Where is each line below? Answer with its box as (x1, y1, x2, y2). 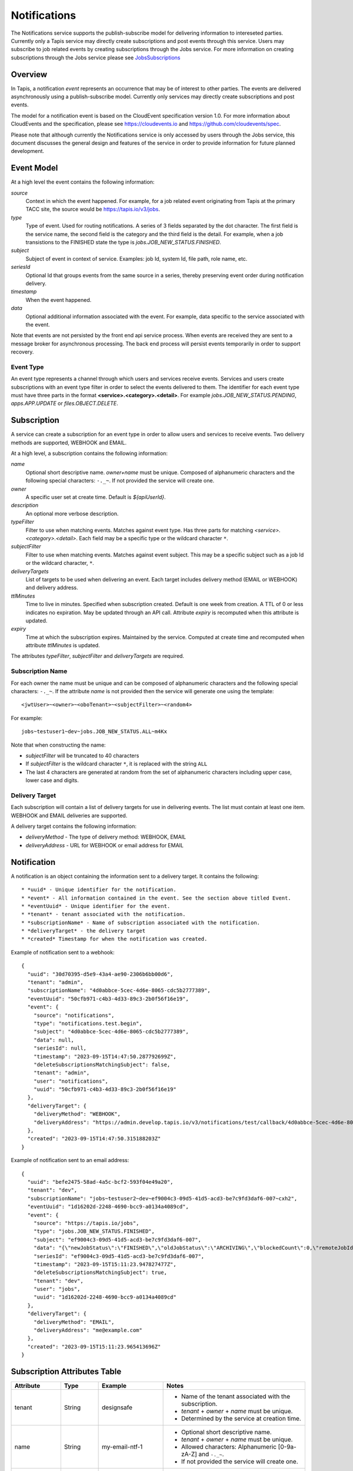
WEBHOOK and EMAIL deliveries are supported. (11, 812, 128, 819)
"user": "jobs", (33, 1286, 81, 1293)
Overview (11, 69, 48, 79)
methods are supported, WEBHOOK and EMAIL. (11, 439, 127, 446)
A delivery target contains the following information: (11, 823, 136, 830)
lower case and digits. (25, 777, 79, 784)
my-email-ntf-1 (101, 1443, 143, 1451)
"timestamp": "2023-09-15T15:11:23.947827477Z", (33, 1261, 176, 1267)
